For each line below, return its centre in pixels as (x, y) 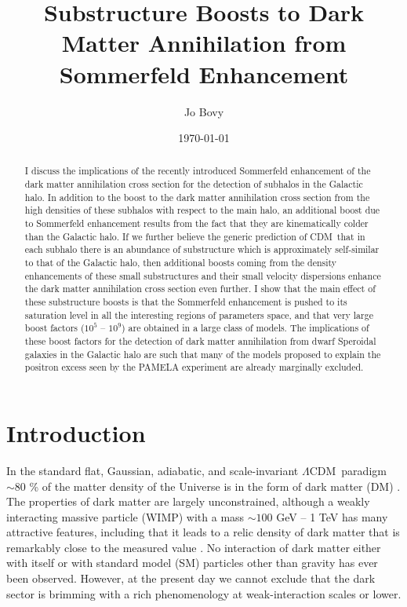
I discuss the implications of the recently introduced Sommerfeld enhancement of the (198, 171)
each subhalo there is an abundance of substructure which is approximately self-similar (202, 249)
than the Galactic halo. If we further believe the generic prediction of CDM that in (195, 236)
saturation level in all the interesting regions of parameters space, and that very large (199, 314)
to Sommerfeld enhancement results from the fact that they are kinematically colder (196, 223)
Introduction (76, 432)
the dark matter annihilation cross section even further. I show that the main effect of (200, 289)
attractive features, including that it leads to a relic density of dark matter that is (203, 532)
